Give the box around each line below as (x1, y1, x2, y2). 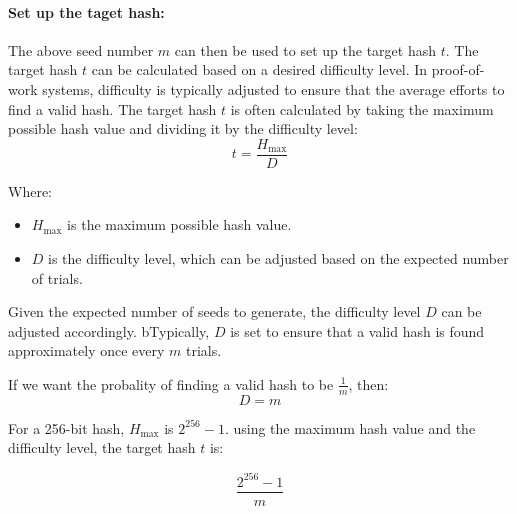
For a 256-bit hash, (8, 417, 125, 438)
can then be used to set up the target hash (174, 39, 436, 60)
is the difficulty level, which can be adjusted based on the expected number (48, 248, 509, 269)
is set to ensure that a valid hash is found (230, 320, 485, 341)
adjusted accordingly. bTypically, (8, 320, 210, 341)
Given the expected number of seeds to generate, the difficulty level (8, 301, 421, 322)
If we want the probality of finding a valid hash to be (8, 373, 334, 394)
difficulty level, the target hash (8, 437, 196, 458)
